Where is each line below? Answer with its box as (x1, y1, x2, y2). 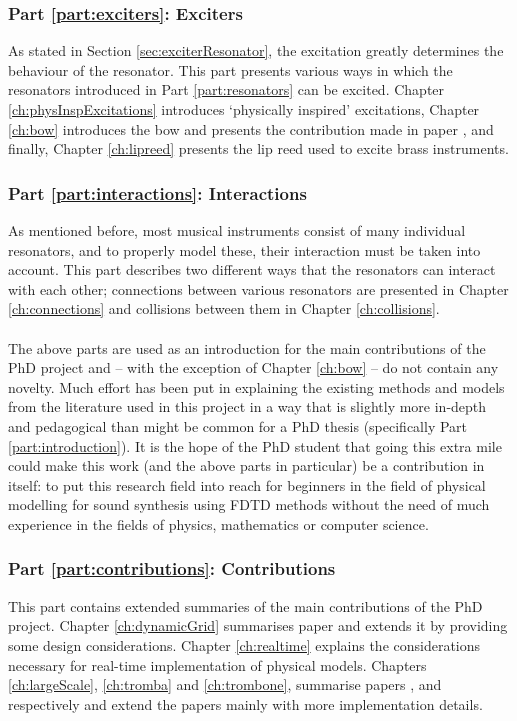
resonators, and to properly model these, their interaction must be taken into (8, 239, 481, 260)
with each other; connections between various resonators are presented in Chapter (8, 278, 509, 299)
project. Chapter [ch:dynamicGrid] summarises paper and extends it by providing (8, 615, 508, 636)
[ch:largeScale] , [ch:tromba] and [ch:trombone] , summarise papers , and (8, 674, 442, 695)
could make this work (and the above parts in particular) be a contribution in (8, 455, 485, 476)
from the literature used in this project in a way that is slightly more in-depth (8, 396, 487, 417)
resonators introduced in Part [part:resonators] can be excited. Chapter (8, 79, 445, 100)
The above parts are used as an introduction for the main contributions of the (8, 337, 486, 358)
